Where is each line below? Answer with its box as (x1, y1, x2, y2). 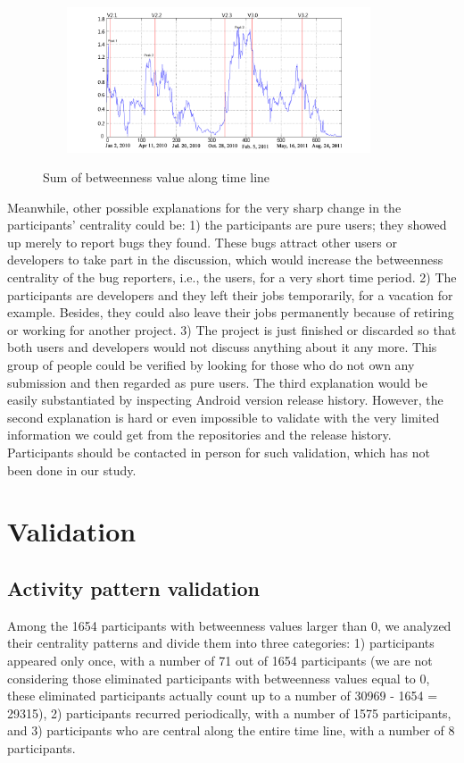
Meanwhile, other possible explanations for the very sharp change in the (7, 197, 402, 216)
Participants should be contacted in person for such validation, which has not (7, 443, 431, 462)
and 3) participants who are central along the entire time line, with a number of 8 (7, 721, 455, 740)
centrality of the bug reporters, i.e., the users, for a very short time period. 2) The (7, 268, 457, 287)
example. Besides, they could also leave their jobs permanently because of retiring (7, 303, 454, 322)
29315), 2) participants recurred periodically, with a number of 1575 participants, (7, 703, 452, 722)
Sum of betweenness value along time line (43, 168, 270, 187)
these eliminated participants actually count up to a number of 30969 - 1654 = (7, 686, 438, 705)
